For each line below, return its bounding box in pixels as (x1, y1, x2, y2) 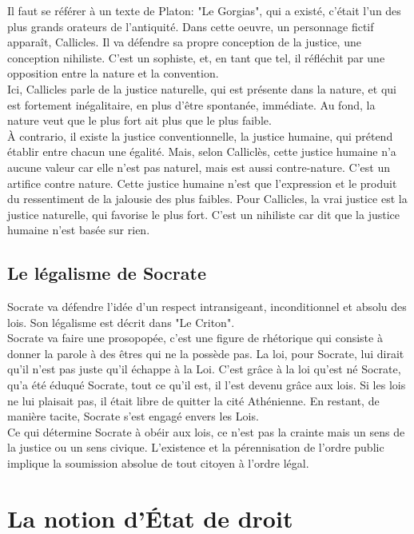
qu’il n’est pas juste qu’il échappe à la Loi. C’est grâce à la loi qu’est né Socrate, (7, 361, 401, 377)
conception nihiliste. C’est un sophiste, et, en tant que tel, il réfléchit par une (7, 49, 385, 66)
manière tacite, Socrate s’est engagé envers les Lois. (7, 408, 259, 424)
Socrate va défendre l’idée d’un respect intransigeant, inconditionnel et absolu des (7, 298, 407, 315)
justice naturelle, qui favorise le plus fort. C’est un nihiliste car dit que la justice (7, 205, 400, 222)
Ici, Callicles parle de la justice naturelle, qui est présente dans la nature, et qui (7, 80, 397, 97)
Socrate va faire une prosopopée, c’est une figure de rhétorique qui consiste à (7, 329, 383, 346)
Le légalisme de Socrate (7, 261, 206, 285)
